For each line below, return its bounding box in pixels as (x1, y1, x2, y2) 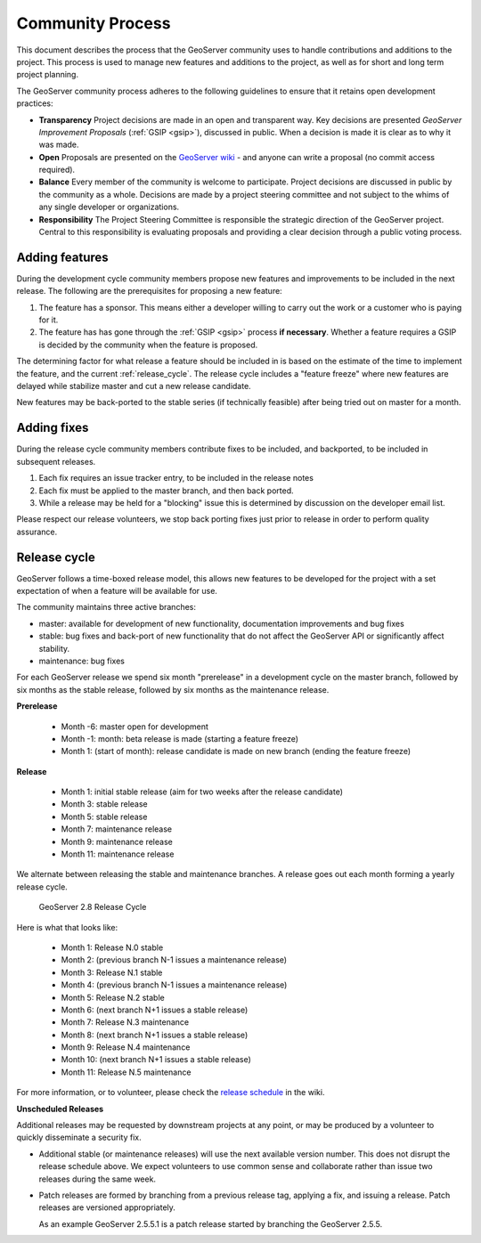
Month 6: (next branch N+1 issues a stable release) (61, 1004, 249, 1015)
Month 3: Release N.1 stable (61, 967, 163, 978)
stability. (38, 643, 70, 654)
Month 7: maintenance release (61, 824, 173, 834)
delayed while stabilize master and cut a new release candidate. (16, 381, 251, 392)
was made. (38, 139, 79, 150)
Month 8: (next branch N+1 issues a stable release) (61, 1029, 249, 1040)
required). (38, 165, 76, 175)
